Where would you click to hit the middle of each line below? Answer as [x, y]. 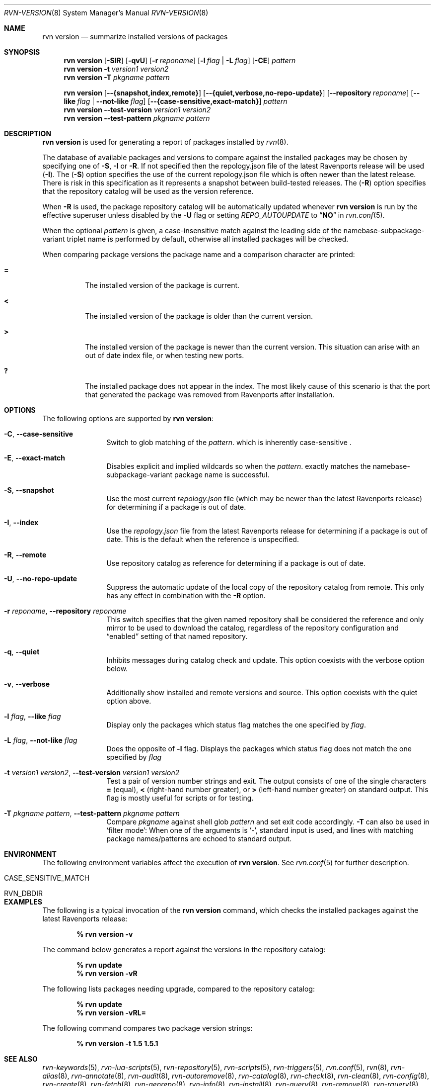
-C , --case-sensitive [39, 434]
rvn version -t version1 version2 [116, 69]
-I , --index [21, 522]
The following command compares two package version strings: [147, 1028]
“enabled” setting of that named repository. [177, 636]
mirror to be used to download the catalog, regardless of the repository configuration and [253, 628]
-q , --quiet [22, 652]
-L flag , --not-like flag [41, 740]
